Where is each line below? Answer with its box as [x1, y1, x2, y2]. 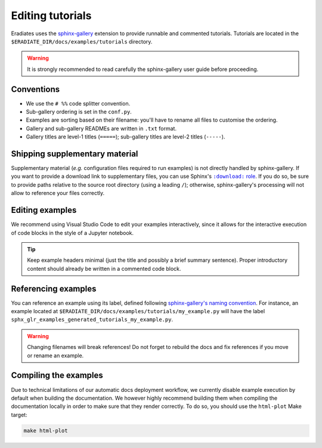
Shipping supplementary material [11, 149, 138, 159]
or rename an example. [27, 352, 84, 359]
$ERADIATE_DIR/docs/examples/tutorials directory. [11, 38, 153, 45]
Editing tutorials [11, 9, 92, 22]
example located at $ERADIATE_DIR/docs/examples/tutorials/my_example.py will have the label [11, 308, 265, 315]
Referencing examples [11, 283, 97, 293]
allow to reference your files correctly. [11, 190, 104, 197]
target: [11, 411, 27, 418]
